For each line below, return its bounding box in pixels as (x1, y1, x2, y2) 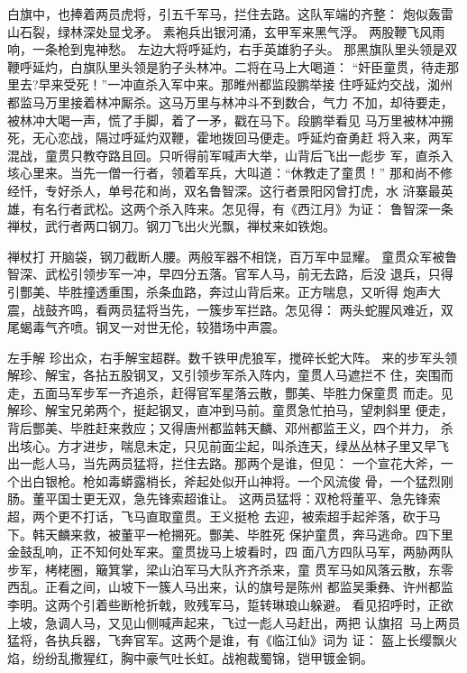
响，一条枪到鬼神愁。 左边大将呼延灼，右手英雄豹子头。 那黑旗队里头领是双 (7, 40, 458, 59)
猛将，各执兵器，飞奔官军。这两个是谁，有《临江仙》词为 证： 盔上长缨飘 (7, 631, 445, 650)
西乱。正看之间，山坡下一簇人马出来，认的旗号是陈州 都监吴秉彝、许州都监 (7, 577, 453, 596)
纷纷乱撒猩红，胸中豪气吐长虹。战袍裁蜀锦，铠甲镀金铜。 (32, 648, 373, 667)
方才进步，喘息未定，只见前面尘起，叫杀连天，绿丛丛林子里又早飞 (57, 436, 449, 455)
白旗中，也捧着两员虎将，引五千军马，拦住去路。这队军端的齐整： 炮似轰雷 (7, 5, 453, 23)
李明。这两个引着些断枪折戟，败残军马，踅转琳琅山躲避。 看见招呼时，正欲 (7, 595, 453, 613)
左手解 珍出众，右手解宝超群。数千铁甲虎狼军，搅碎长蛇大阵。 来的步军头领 (7, 347, 458, 366)
